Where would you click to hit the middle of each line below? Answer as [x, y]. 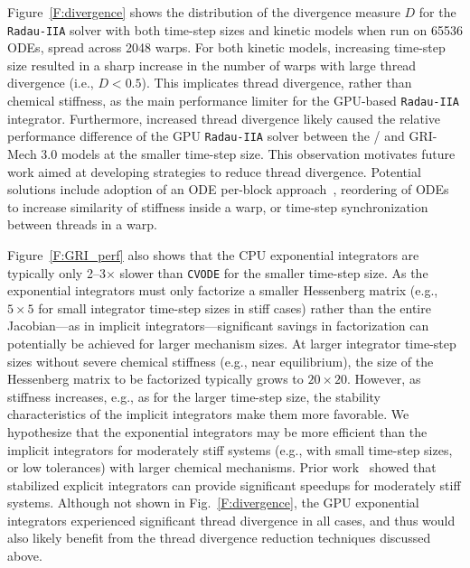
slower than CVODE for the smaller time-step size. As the [274, 272]
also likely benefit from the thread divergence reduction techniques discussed [219, 538]
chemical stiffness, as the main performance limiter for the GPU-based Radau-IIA [234, 101]
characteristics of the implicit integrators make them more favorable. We [208, 414]
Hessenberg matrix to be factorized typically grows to [155, 379]
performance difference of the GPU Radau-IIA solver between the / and [206, 136]
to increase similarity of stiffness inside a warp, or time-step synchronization [218, 206]
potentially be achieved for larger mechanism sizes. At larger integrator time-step [232, 343]
